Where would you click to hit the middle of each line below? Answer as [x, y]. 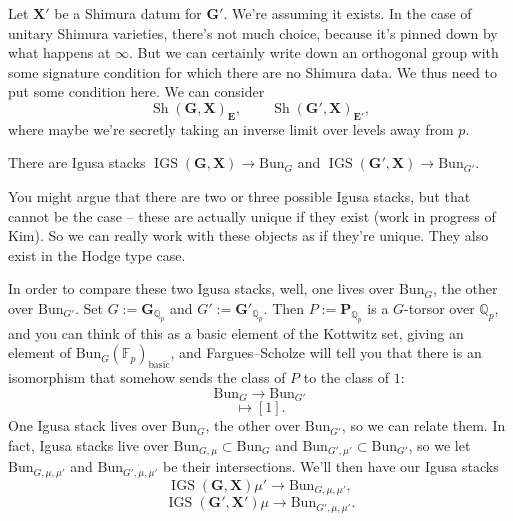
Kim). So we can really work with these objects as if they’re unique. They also [248, 235]
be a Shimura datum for [128, 13]
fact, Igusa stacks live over [88, 444]
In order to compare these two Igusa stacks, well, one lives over [201, 288]
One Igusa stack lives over [87, 425]
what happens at [59, 52]
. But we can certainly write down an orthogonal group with [314, 52]
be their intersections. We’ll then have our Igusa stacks [330, 466]
